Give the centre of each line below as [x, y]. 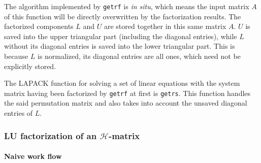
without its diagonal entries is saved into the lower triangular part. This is [120, 46]
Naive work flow [33, 156]
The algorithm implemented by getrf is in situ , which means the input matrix [127, 6]
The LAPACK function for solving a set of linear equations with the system [122, 83]
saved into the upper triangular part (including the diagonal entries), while [121, 36]
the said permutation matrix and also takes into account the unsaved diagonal [126, 103]
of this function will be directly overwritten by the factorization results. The [123, 16]
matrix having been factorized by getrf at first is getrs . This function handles [127, 93]
